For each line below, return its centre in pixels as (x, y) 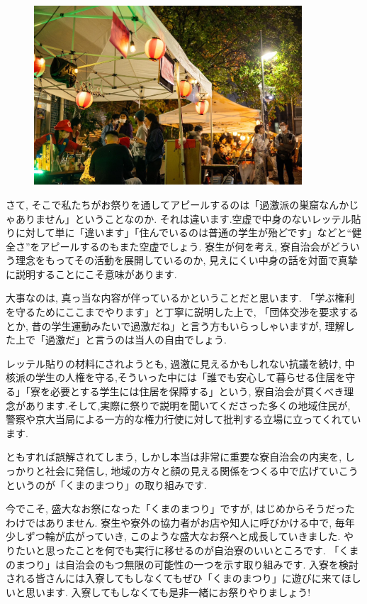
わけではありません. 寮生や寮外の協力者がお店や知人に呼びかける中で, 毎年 (180, 522)
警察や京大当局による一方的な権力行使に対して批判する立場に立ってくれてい (183, 419)
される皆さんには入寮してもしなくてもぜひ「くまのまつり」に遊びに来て (174, 578)
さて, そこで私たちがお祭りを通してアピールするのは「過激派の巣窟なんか (177, 204)
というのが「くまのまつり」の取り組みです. (106, 484)
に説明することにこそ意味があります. (91, 274)
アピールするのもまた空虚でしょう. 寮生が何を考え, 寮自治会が (185, 246)
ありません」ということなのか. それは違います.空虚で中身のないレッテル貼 (188, 218)
